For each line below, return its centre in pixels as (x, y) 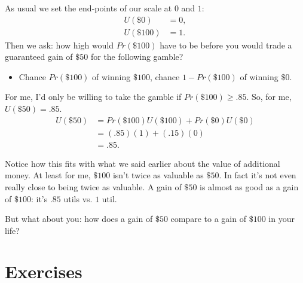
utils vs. (78, 198)
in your (281, 219)
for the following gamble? (137, 57)
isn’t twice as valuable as (158, 175)
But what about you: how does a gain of (79, 219)
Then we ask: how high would (59, 45)
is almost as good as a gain (249, 186)
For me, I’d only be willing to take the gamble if (93, 97)
